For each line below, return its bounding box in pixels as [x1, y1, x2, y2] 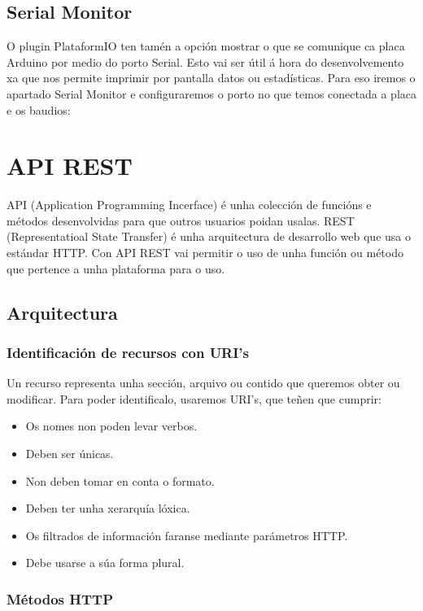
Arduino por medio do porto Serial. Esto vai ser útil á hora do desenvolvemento [7, 53, 404, 70]
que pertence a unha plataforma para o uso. [7, 260, 225, 277]
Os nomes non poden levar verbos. [25, 417, 198, 434]
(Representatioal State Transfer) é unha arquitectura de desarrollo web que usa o [7, 228, 411, 245]
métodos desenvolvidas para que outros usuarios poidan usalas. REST [7, 212, 355, 229]
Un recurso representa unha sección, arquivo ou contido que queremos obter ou [7, 374, 400, 391]
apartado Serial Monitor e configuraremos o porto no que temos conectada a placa [7, 85, 416, 102]
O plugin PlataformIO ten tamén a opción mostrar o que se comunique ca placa [7, 37, 405, 55]
